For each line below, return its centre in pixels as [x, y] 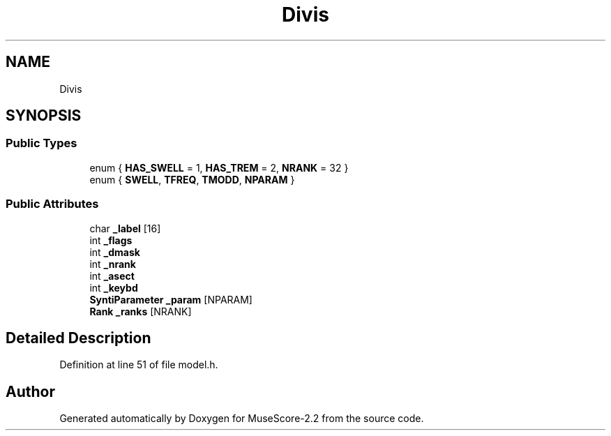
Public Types [42, 143]
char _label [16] [125, 228]
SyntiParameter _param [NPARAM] [171, 299]
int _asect [112, 276]
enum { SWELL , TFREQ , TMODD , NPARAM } [192, 179]
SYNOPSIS [44, 116]
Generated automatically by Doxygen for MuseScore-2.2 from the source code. [242, 419]
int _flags [111, 240]
